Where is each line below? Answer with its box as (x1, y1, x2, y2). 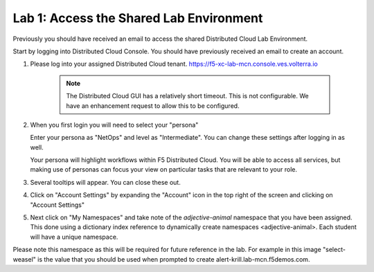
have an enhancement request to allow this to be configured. (66, 101, 240, 110)
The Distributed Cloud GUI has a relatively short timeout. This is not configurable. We (66, 92, 309, 100)
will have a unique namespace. (30, 233, 118, 241)
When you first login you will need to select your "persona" (30, 120, 199, 129)
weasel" (12, 255, 36, 263)
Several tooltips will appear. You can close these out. (30, 178, 181, 186)
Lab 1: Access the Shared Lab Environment (12, 10, 263, 26)
